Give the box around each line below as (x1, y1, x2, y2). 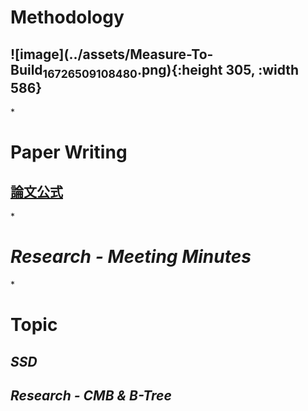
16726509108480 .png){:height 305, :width (42, 61, 300, 81)
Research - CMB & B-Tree (10, 387, 172, 405)
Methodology (10, 6, 125, 29)
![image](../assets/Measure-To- (10, 46, 214, 63)
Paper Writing (10, 141, 128, 164)
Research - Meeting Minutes (10, 246, 252, 268)
